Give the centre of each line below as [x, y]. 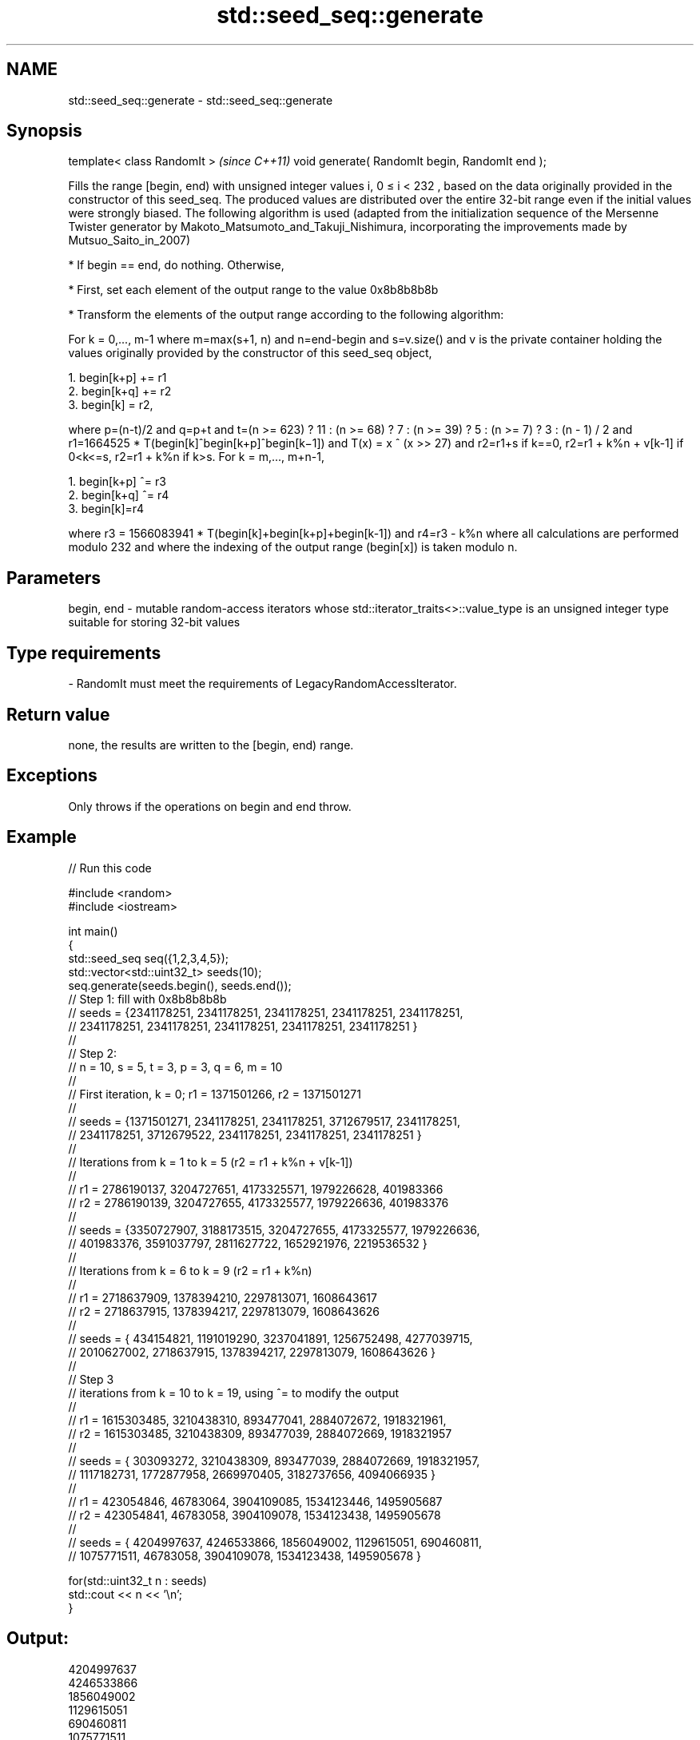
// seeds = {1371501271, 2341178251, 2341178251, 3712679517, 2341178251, [264, 1121]
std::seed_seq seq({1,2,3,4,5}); [149, 958]
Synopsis [44, 131]
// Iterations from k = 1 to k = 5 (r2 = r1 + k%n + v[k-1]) [211, 1162]
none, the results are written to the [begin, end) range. [211, 745]
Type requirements [84, 653]
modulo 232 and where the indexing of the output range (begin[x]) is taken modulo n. [293, 547]
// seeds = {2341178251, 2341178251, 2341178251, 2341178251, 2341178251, [266, 1012]
